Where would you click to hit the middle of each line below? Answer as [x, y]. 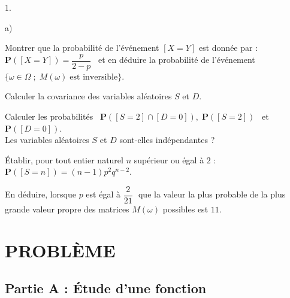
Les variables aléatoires [47, 140]
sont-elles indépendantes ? [167, 140]
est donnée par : [228, 48]
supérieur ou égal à [169, 159]
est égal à [103, 194]
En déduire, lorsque [40, 194]
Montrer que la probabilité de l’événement [82, 48]
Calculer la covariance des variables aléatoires [88, 96]
